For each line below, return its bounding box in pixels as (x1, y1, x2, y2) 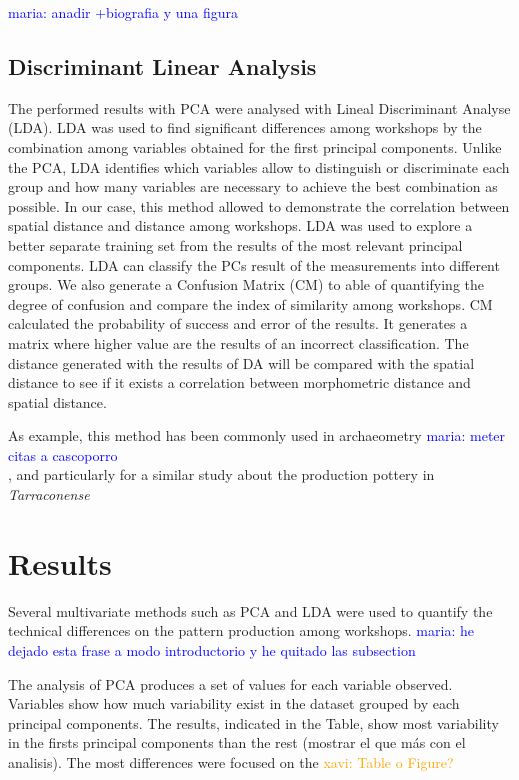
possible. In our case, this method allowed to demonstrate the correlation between (8, 195, 510, 216)
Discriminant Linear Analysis (8, 50, 317, 81)
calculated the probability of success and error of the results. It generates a (8, 313, 468, 334)
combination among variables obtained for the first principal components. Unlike (8, 136, 502, 157)
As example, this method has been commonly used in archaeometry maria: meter (8, 425, 506, 446)
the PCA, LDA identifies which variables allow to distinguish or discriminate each (8, 156, 510, 177)
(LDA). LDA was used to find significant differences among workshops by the (8, 117, 482, 138)
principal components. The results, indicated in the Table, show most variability (8, 712, 499, 733)
